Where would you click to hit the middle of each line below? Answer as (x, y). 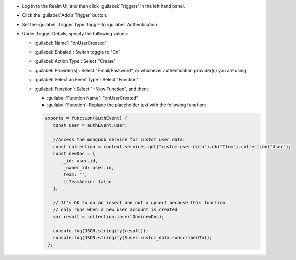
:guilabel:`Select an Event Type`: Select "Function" (86, 80)
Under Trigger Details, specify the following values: (75, 34)
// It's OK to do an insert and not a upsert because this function (139, 203)
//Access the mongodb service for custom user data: (119, 140)
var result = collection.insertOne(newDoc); (109, 217)
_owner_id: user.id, (89, 168)
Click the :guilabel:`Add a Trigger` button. (65, 15)
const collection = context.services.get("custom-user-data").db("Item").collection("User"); (172, 146)
